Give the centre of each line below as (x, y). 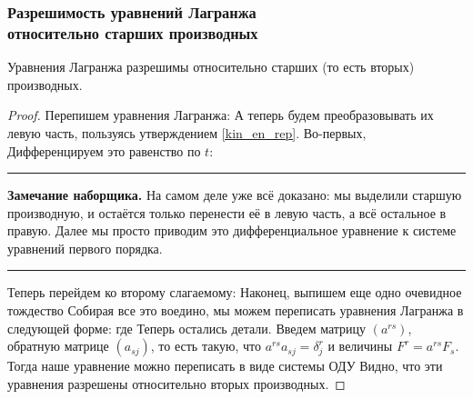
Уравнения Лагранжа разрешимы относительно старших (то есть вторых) (211, 67)
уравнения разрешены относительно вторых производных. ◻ (176, 383)
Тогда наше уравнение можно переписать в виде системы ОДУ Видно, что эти (225, 366)
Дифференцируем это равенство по (104, 150)
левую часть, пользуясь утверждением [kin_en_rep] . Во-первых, (187, 132)
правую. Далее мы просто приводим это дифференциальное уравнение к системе (232, 230)
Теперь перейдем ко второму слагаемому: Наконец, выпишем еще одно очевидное (235, 292)
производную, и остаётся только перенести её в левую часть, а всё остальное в (227, 212)
